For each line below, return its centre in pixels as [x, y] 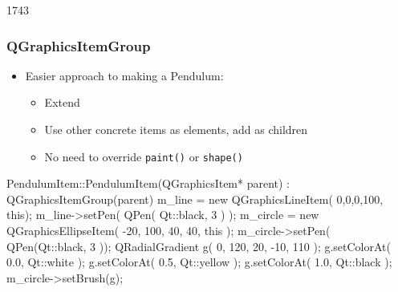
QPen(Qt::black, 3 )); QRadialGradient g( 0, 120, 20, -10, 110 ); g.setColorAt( [199, 246]
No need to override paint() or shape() [144, 156]
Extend [62, 102]
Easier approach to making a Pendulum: [124, 75]
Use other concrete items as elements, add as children [176, 129]
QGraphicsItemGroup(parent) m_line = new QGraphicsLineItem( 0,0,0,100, [195, 199]
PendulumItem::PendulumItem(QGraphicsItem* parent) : [148, 183]
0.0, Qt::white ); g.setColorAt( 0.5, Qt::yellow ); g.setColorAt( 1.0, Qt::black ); [199, 262]
